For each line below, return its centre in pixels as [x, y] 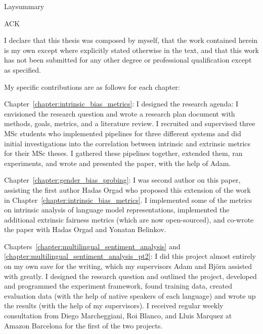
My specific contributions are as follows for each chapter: [92, 87]
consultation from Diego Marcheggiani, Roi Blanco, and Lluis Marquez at [118, 316]
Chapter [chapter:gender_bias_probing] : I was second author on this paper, [122, 180]
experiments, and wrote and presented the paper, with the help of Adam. [118, 163]
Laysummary [24, 6]
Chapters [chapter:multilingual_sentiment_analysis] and [92, 246]
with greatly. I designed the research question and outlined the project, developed [130, 276]
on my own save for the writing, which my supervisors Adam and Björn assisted [128, 266]
